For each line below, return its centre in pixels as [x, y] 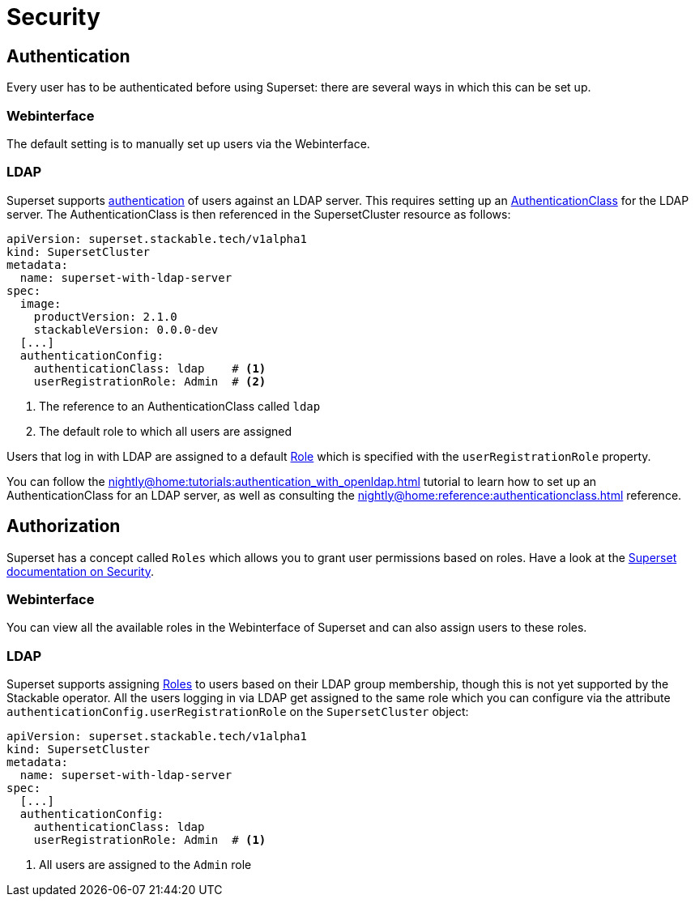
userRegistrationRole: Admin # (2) [150, 381]
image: [41, 303]
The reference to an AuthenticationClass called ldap [180, 406]
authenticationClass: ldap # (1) [150, 368]
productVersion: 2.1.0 [105, 316]
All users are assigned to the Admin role [145, 865]
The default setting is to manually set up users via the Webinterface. [188, 143]
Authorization [64, 526]
